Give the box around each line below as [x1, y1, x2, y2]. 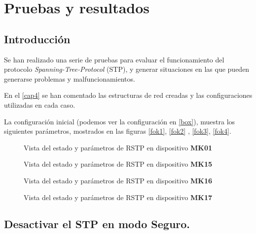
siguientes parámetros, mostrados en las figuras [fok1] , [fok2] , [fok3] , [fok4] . [4, 126, 231, 136]
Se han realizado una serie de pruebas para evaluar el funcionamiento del [4, 54, 224, 64]
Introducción [4, 31, 71, 46]
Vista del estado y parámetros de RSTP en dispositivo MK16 [24, 175, 213, 185]
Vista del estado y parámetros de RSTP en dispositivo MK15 [24, 159, 213, 169]
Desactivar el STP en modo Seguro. [4, 216, 190, 231]
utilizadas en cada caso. [4, 99, 75, 110]
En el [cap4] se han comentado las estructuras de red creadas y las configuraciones [4, 90, 253, 100]
